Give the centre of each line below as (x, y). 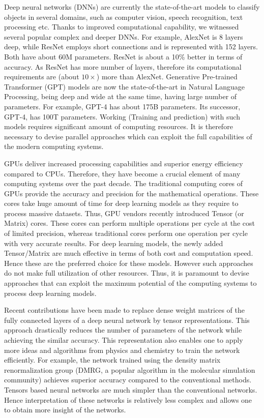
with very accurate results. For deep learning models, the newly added (114, 243)
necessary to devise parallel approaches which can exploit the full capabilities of (128, 136)
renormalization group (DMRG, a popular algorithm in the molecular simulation (130, 369)
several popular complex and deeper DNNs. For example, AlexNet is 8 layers (124, 36)
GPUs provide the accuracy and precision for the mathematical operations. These (131, 193)
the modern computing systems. (54, 146)
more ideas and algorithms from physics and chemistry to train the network (122, 350)
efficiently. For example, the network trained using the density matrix (112, 360)
